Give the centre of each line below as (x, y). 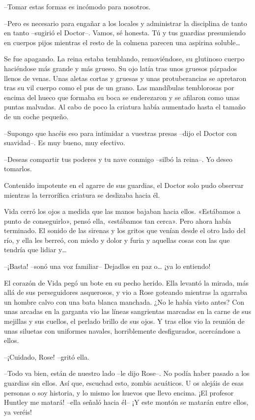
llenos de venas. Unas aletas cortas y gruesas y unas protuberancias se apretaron (125, 78)
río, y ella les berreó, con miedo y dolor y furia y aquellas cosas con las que (117, 240)
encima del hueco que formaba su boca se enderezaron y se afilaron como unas (122, 97)
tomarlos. (18, 169)
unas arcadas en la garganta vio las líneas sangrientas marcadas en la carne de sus (127, 311)
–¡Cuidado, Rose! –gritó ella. (47, 356)
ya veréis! (18, 411)
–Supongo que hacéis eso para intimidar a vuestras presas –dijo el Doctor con (121, 133)
